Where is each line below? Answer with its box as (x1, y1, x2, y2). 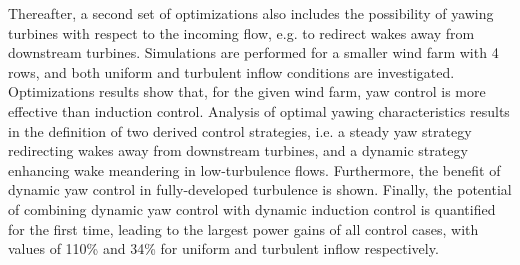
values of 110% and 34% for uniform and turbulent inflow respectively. (8, 238, 439, 259)
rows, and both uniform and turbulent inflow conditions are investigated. (8, 61, 455, 82)
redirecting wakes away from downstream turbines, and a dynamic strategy (8, 140, 468, 161)
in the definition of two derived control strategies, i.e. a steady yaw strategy (8, 120, 472, 141)
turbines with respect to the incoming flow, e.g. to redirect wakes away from (8, 22, 475, 43)
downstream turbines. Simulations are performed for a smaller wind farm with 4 (8, 42, 499, 63)
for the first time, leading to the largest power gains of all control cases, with (8, 218, 479, 239)
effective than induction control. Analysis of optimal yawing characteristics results (8, 100, 510, 121)
